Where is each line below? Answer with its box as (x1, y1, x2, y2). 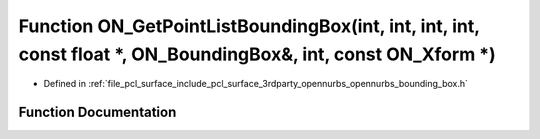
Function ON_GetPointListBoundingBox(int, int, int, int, (18, 15, 480, 37)
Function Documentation (18, 104, 177, 121)
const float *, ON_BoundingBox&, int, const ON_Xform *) (18, 43, 497, 65)
